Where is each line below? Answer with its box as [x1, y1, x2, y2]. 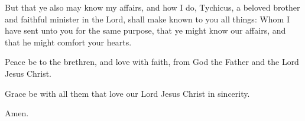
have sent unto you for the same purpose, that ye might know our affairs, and [5, 24, 286, 37]
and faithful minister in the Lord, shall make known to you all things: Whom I [5, 12, 290, 25]
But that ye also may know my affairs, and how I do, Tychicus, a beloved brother [5, 1, 300, 13]
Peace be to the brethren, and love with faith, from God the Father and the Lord [5, 55, 299, 68]
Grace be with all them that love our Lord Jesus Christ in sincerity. [5, 87, 250, 99]
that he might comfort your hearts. [5, 35, 132, 48]
